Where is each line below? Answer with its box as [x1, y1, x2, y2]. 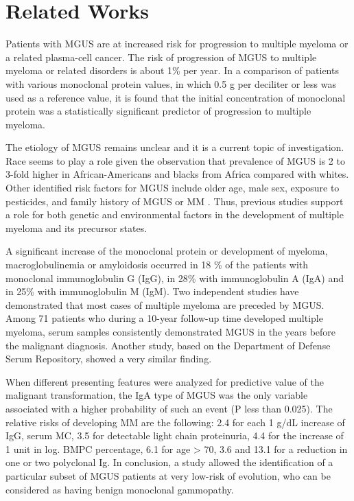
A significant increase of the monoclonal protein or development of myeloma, [5, 244, 328, 258]
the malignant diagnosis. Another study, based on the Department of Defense [5, 338, 331, 352]
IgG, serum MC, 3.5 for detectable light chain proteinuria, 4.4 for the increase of [5, 428, 344, 443]
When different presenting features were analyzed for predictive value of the [5, 374, 324, 388]
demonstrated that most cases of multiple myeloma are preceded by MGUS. [5, 297, 324, 312]
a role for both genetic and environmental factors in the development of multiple [5, 207, 344, 222]
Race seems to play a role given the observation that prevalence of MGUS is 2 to [5, 153, 345, 167]
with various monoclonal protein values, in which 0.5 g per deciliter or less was [5, 76, 337, 91]
